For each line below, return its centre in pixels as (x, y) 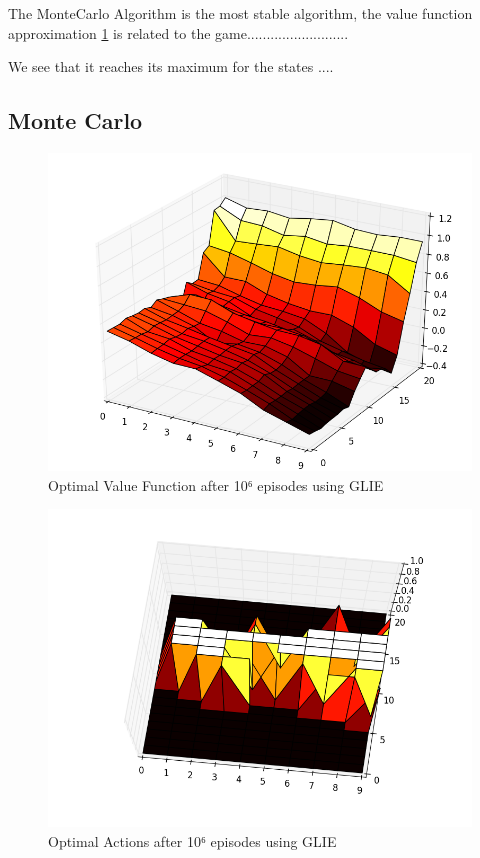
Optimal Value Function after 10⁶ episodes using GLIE (216, 484)
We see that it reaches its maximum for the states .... (171, 66)
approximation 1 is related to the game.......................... (178, 32)
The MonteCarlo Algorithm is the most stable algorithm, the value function (240, 13)
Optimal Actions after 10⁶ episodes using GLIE (192, 840)
